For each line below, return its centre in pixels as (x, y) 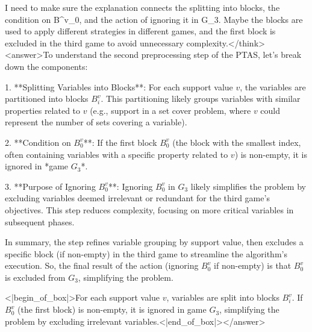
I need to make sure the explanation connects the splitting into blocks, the (142, 7)
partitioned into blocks (47, 99)
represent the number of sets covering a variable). (96, 122)
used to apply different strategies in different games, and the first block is (140, 31)
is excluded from (35, 277)
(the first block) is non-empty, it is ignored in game (112, 309)
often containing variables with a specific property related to (117, 154)
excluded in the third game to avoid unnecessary (94, 42)
